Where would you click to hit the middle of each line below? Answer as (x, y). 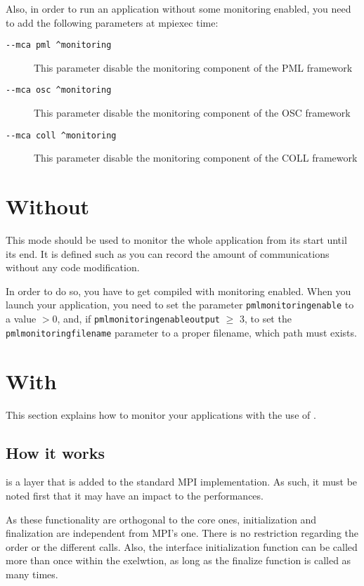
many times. (32, 574)
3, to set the (265, 319)
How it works (56, 452)
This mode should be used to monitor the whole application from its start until (176, 240)
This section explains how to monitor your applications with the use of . (161, 414)
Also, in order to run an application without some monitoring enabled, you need (178, 8)
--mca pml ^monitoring (59, 45)
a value (21, 319)
